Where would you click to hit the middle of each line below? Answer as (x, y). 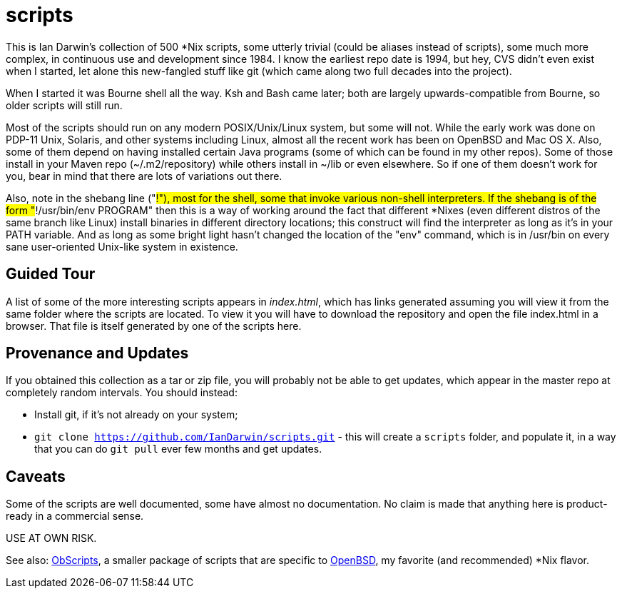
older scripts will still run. (64, 105)
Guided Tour (51, 274)
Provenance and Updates (97, 353)
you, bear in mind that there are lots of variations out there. (144, 176)
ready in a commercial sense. (75, 516)
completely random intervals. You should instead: (122, 393)
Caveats (36, 476)
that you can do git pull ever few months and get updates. (178, 449)
